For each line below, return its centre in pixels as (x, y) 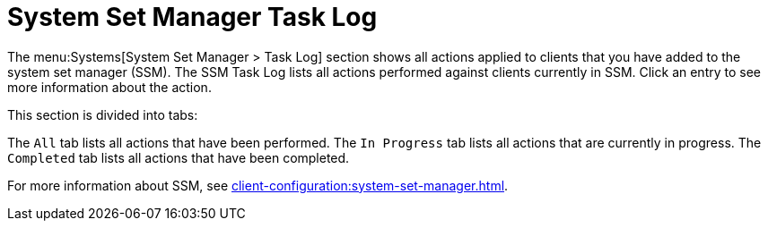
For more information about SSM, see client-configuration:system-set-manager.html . (258, 185)
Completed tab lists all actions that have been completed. (179, 157)
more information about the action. (109, 87)
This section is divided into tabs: (103, 114)
